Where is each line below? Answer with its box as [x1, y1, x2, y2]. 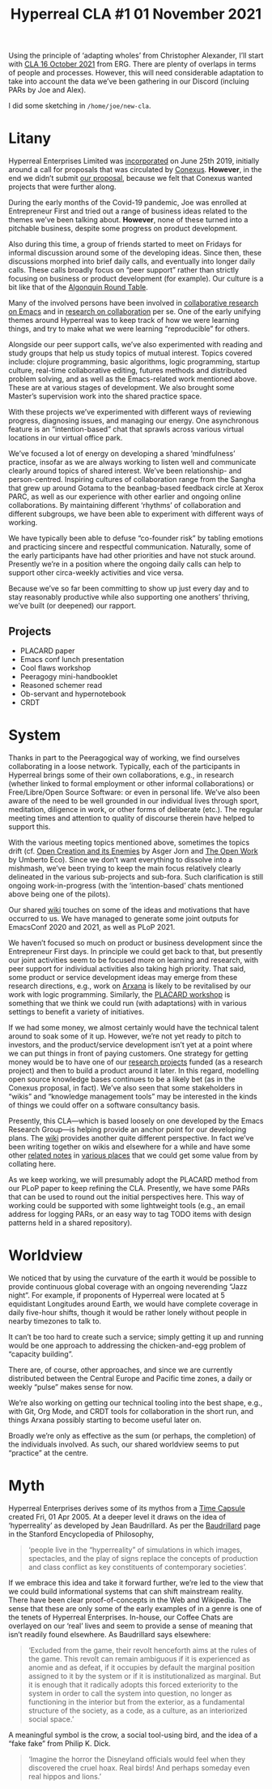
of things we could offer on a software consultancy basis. [8, 1100, 201, 1110]
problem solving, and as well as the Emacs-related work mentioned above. [8, 374, 257, 384]
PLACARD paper [19, 646, 75, 656]
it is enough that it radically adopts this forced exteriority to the [28, 1679, 239, 1689]
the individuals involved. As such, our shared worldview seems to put [8, 1439, 240, 1449]
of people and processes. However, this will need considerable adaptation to [8, 68, 264, 78]
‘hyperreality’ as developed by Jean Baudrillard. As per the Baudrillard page [8, 1520, 261, 1530]
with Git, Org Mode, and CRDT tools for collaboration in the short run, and [8, 1406, 253, 1416]
